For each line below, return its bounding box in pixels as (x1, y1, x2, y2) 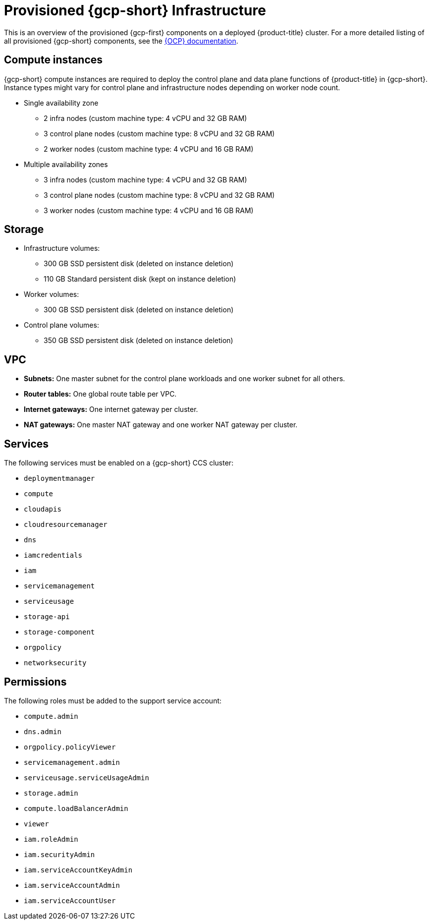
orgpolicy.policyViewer (24, 743, 116, 751)
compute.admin (24, 712, 78, 720)
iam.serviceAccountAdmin (24, 881, 120, 889)
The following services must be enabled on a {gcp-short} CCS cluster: (4, 459, 234, 467)
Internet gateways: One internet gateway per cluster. (24, 405, 198, 414)
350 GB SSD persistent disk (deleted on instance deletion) (44, 336, 233, 345)
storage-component (24, 628, 95, 636)
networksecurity (24, 659, 87, 667)
